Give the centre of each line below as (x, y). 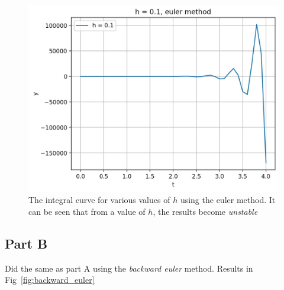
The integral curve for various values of (99, 200)
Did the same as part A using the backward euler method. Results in (129, 268)
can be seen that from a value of (87, 211)
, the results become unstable (205, 211)
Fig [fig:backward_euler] (50, 280)
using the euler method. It (228, 200)
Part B (26, 243)
